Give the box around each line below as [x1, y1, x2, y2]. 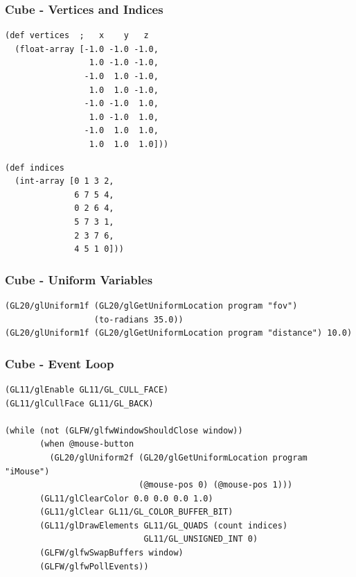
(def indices [5, 162, 64, 173]
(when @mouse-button [39, 439, 134, 449]
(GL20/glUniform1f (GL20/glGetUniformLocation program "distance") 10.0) [5, 328, 353, 338]
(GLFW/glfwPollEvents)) [39, 561, 149, 571]
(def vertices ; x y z [5, 31, 149, 41]
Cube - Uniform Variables [5, 270, 153, 288]
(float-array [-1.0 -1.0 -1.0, [15, 44, 159, 54]
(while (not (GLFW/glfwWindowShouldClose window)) [5, 425, 243, 436]
